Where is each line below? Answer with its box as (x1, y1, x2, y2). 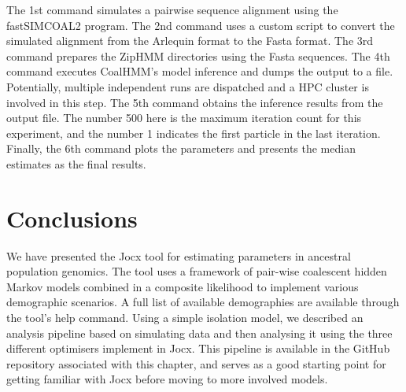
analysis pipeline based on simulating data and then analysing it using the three (6, 324, 393, 341)
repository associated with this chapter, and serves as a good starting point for (6, 355, 386, 372)
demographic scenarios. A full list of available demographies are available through (6, 294, 400, 310)
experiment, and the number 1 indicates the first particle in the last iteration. (6, 124, 381, 141)
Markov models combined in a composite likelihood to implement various (6, 278, 359, 294)
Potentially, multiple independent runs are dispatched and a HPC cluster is (6, 78, 369, 94)
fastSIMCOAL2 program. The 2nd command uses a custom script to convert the (6, 17, 395, 33)
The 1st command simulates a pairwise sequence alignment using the (6, 2, 338, 17)
